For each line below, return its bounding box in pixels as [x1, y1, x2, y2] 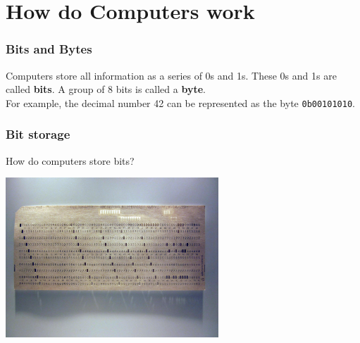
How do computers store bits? [6, 153, 135, 168]
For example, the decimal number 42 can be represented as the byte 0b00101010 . [6, 95, 355, 110]
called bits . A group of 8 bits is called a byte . [6, 82, 206, 96]
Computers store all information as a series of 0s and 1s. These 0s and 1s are [6, 68, 337, 82]
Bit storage [6, 125, 70, 143]
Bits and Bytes [6, 40, 92, 58]
